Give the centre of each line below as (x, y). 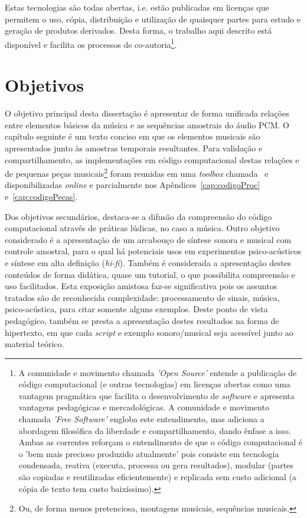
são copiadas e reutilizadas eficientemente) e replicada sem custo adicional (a (157, 477)
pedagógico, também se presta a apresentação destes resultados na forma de (142, 320)
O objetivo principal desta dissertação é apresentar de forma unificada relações (147, 113)
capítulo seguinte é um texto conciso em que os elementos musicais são (133, 136)
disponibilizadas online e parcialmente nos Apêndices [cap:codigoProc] (133, 185)
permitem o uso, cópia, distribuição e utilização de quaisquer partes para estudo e (153, 19)
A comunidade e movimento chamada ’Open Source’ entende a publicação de (158, 372)
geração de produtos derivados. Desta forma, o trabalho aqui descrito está (138, 30)
